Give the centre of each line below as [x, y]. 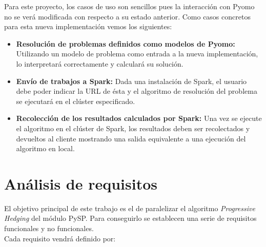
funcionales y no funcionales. [49, 228]
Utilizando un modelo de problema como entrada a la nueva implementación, [137, 54]
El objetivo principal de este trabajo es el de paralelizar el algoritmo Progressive [130, 208]
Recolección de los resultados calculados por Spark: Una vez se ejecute [139, 118]
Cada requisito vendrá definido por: [60, 238]
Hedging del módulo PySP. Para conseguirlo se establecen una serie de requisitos [130, 218]
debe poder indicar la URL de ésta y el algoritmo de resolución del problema [137, 91]
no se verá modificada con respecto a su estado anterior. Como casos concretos [127, 16]
